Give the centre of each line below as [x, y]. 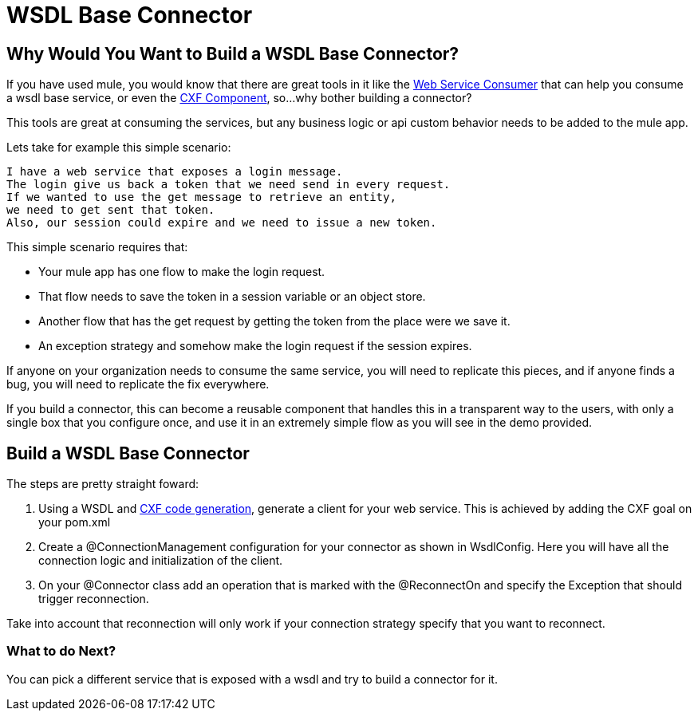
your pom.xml [75, 522]
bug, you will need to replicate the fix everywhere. [138, 384]
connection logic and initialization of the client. [161, 561]
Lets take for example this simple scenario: [119, 148]
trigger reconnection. [94, 599]
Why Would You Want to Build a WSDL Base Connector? [233, 53]
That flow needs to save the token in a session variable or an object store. [232, 297]
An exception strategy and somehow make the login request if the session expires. [255, 346]
